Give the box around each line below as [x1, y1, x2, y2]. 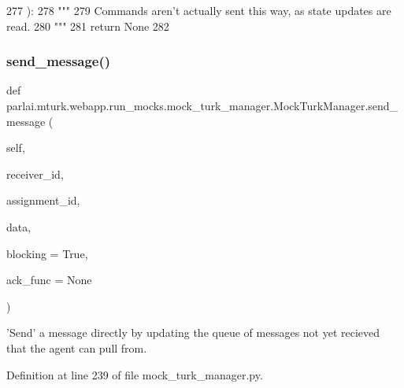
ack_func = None [6, 272, 92, 288]
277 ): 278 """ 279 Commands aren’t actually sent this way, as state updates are [6, 2, 391, 18]
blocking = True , [6, 245, 88, 261]
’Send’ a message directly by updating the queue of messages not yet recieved [6, 324, 380, 341]
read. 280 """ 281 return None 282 [6, 17, 169, 34]
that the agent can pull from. [6, 339, 147, 356]
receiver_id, [6, 165, 64, 182]
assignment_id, [6, 192, 80, 209]
